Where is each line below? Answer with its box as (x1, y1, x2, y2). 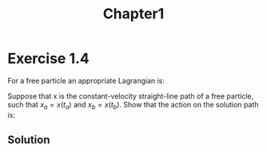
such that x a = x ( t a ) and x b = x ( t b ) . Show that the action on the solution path (7, 99, 259, 111)
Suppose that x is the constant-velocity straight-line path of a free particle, (7, 91, 253, 100)
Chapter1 (102, 5, 165, 23)
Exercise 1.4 (7, 49, 90, 68)
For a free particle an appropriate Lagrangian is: (7, 76, 165, 85)
